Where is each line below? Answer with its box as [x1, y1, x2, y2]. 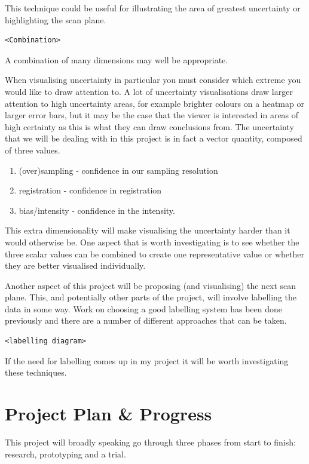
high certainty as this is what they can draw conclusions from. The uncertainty [5, 120, 294, 133]
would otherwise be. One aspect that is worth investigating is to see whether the [5, 235, 299, 248]
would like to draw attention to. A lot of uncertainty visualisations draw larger [5, 85, 293, 97]
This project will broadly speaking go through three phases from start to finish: [5, 435, 296, 448]
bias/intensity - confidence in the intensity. [19, 204, 175, 216]
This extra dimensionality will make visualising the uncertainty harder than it [5, 224, 290, 236]
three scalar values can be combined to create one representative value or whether [5, 247, 304, 260]
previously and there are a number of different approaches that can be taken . [5, 314, 287, 327]
